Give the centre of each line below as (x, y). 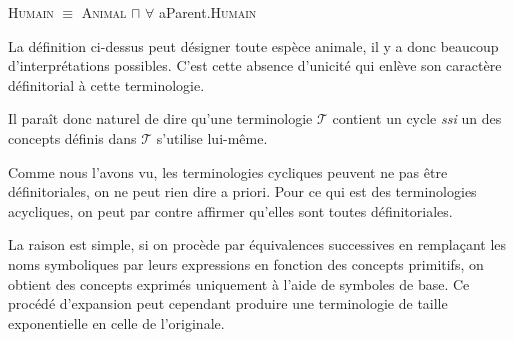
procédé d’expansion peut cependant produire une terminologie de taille (228, 303)
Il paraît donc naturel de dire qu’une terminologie (160, 118)
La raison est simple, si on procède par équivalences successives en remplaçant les (257, 244)
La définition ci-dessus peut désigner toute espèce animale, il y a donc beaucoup (253, 45)
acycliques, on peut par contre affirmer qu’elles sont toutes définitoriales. (230, 210)
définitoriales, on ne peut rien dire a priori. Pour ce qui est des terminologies (242, 191)
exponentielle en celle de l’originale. (116, 322)
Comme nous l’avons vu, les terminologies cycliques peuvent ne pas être (228, 171)
